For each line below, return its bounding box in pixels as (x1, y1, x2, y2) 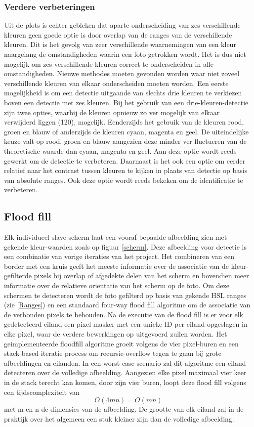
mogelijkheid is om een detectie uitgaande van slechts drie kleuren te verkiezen (4, 87, 242, 98)
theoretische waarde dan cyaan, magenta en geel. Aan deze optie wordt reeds (4, 145, 237, 156)
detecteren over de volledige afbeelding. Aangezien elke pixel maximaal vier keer (4, 367, 247, 378)
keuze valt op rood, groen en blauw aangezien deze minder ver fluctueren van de (4, 136, 247, 146)
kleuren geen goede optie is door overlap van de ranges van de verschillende (4, 29, 232, 40)
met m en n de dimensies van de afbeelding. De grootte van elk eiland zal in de (4, 404, 244, 414)
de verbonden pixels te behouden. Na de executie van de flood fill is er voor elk (4, 309, 244, 319)
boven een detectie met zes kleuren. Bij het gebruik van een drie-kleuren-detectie (4, 97, 249, 107)
